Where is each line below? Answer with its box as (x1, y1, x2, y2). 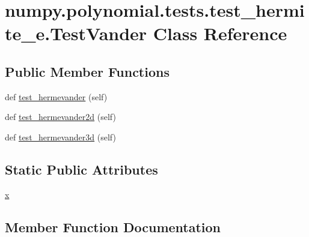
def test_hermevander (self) (5, 90, 108, 103)
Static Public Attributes (5, 160, 158, 178)
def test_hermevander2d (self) (5, 110, 116, 123)
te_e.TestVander (5, 21, 147, 46)
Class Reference (153, 21, 287, 46)
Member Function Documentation (5, 217, 221, 236)
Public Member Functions (5, 62, 170, 80)
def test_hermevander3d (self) (5, 130, 116, 143)
